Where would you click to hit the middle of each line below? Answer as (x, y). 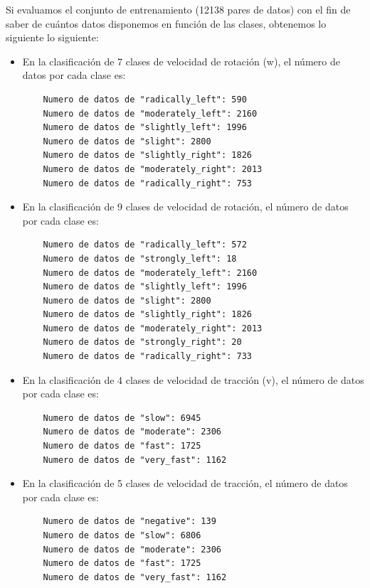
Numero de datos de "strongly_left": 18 (140, 258)
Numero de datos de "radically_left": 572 (145, 245)
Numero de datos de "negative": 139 (129, 522)
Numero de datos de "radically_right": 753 (147, 183)
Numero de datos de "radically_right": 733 (147, 357)
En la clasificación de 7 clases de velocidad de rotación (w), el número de (181, 61)
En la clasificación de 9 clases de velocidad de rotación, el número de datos (185, 207)
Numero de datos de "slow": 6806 (122, 535)
